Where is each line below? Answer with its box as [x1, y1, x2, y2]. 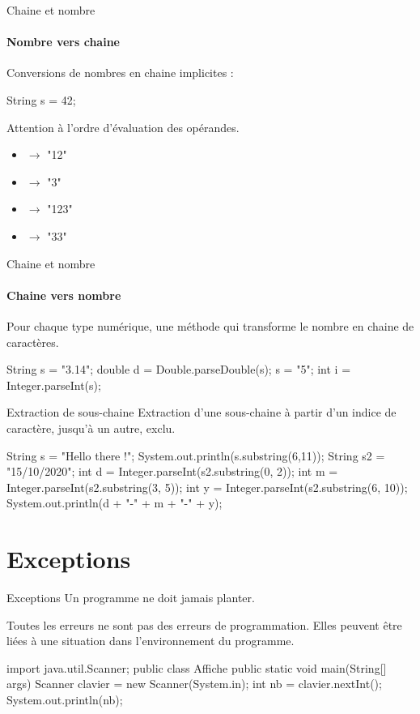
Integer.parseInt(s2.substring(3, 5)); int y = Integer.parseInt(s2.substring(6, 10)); [6, 478, 408, 495]
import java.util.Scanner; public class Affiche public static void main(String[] [6, 659, 387, 676]
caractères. [6, 333, 59, 350]
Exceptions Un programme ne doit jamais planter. [6, 589, 255, 605]
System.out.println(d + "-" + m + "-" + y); [6, 494, 223, 511]
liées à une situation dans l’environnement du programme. [6, 632, 295, 649]
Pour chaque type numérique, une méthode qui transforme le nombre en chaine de [6, 317, 414, 334]
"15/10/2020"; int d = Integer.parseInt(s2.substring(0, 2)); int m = [6, 463, 338, 480]
